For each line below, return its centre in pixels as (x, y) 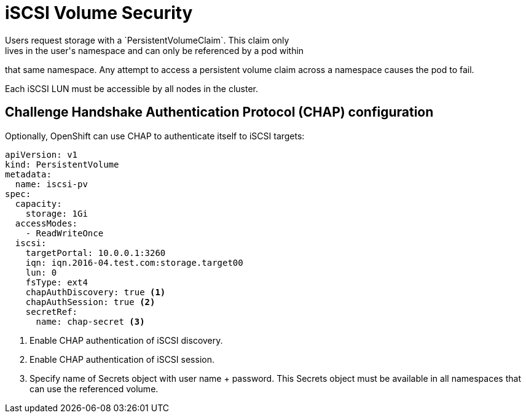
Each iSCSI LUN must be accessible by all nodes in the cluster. (132, 88)
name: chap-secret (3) (90, 321)
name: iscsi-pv (51, 184)
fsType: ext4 (57, 282)
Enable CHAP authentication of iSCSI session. (122, 359)
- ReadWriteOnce (65, 233)
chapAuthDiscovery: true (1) (96, 292)
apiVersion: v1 (41, 154)
